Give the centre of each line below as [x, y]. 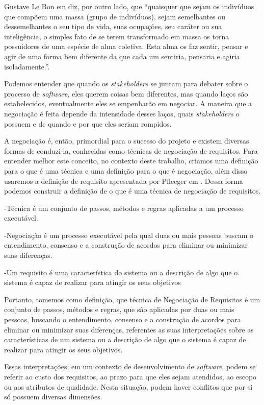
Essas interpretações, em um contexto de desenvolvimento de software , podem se [130, 366]
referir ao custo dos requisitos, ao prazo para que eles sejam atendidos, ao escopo [130, 376]
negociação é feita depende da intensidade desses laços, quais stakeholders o [122, 113]
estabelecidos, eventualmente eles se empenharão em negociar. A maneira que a [128, 103]
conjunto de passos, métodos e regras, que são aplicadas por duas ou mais [119, 309]
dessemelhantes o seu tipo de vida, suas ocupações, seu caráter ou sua [113, 26]
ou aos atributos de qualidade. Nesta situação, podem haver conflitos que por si [128, 386]
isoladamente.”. [27, 66]
